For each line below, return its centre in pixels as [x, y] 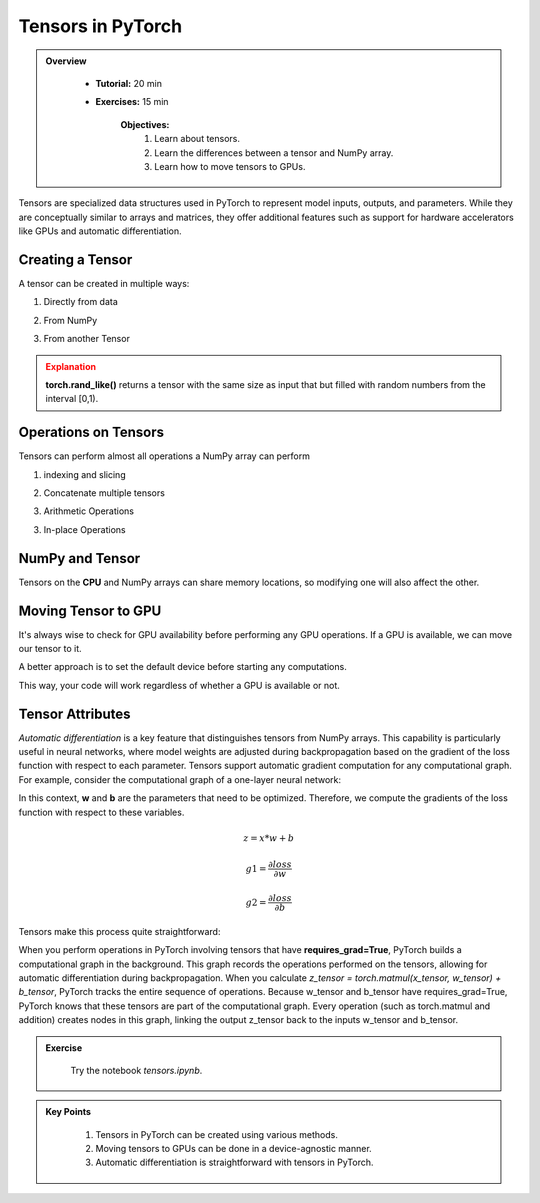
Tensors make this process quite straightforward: [119, 931]
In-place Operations [84, 529]
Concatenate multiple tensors [104, 493]
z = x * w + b [269, 838]
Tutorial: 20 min [128, 83]
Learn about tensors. [197, 139]
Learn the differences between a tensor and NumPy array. [274, 152]
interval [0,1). [72, 399]
